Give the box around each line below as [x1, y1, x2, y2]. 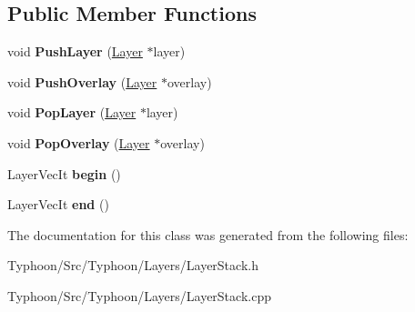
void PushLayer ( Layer [7, 42, 143, 61]
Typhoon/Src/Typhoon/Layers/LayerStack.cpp [7, 286, 271, 305]
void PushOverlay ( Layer [7, 72, 157, 91]
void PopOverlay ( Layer [7, 133, 150, 152]
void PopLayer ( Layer [7, 103, 137, 122]
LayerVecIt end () [7, 195, 109, 214]
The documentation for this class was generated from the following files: [7, 225, 409, 244]
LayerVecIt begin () [7, 164, 121, 183]
